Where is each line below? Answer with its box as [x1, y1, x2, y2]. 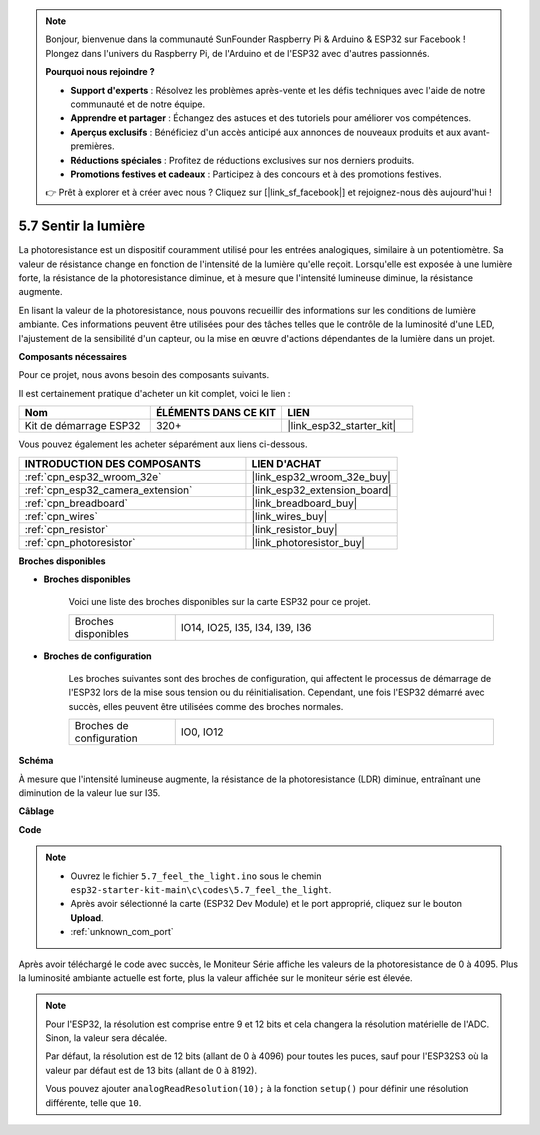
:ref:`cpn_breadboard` [24, 496, 129, 510]
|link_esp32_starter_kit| [287, 419, 397, 433]
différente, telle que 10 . [45, 1096, 142, 1109]
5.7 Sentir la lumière [18, 218, 146, 235]
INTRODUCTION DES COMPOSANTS [24, 456, 202, 470]
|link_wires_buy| [251, 509, 328, 523]
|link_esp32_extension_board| [251, 483, 392, 497]
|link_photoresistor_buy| [251, 535, 365, 549]
